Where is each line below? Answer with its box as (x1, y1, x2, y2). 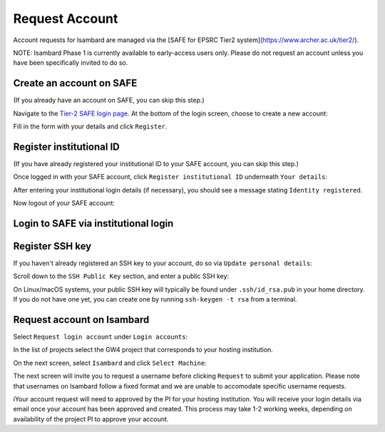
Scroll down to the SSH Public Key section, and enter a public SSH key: (13, 272, 230, 281)
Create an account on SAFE (13, 77, 138, 89)
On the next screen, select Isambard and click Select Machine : (13, 359, 207, 367)
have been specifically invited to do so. (13, 58, 128, 67)
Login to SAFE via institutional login (13, 217, 174, 230)
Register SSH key (13, 240, 92, 252)
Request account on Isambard (13, 314, 150, 326)
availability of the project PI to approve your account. (13, 414, 169, 423)
